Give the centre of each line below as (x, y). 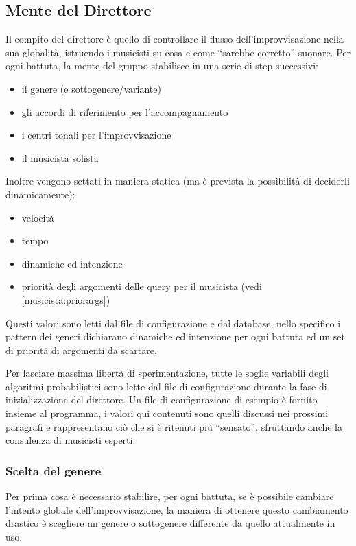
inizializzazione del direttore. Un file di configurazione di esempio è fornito (162, 400)
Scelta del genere (54, 470)
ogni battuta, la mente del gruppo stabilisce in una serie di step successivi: (162, 66)
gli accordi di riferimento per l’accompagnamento (125, 111)
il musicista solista (60, 157)
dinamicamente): (40, 194)
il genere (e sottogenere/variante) (91, 88)
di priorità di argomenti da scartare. (81, 349)
